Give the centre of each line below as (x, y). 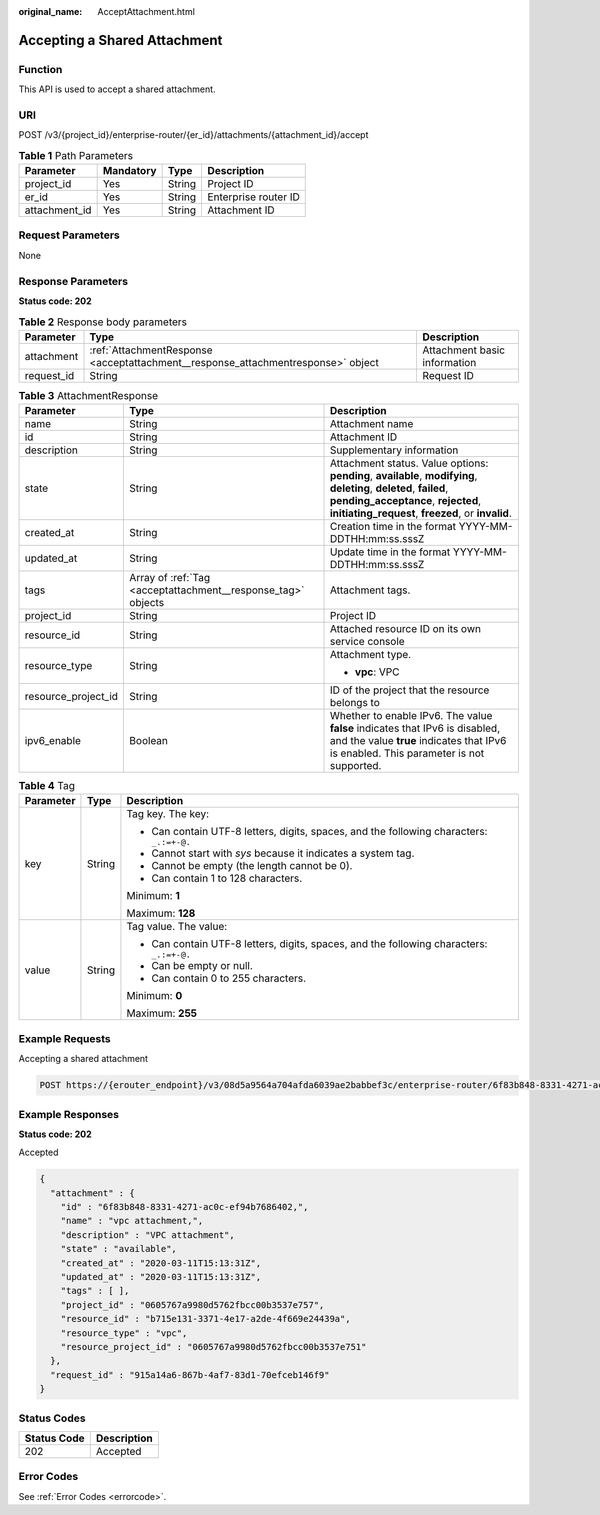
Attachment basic (463, 350)
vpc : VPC (377, 672)
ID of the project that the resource (410, 690)
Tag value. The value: (177, 927)
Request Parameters (69, 235)
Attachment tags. (370, 590)
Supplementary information (394, 450)
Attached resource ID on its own (406, 629)
